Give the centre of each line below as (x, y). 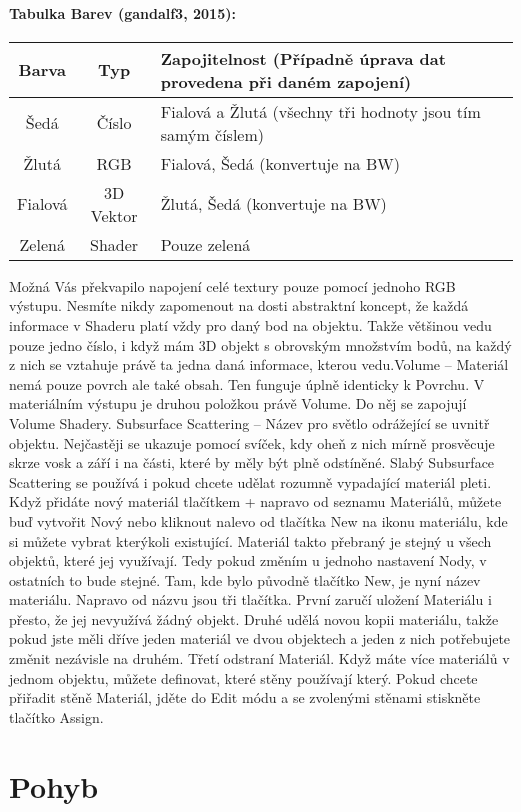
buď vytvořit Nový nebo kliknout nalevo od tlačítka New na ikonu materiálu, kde (258, 520)
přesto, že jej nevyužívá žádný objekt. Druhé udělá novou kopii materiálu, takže (254, 618)
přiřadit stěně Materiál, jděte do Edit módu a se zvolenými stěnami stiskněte (245, 697)
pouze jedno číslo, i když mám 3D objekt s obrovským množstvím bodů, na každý (260, 344)
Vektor (114, 215)
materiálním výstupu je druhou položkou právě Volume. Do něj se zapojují (238, 403)
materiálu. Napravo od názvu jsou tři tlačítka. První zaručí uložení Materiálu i (250, 599)
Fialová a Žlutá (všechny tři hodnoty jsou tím (320, 111)
